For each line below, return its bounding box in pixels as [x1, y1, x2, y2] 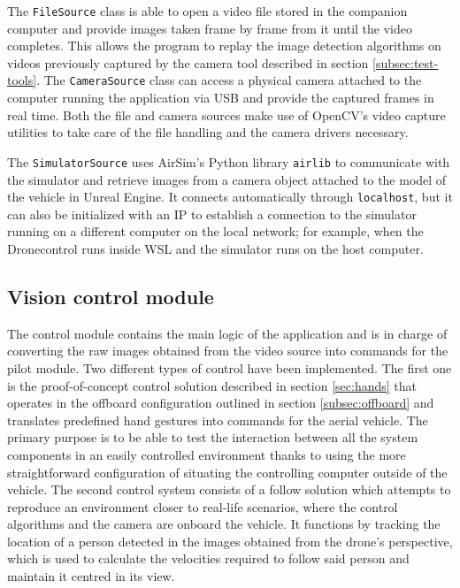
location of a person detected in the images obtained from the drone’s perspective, [7, 531, 453, 550]
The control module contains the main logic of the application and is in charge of [7, 324, 448, 342]
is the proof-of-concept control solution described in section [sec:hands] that [7, 376, 417, 394]
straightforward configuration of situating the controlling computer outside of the [7, 462, 448, 481]
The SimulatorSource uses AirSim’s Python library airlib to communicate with [7, 152, 450, 171]
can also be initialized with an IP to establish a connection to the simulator [7, 204, 417, 223]
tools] [7, 71, 37, 89]
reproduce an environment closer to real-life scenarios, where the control [7, 497, 398, 515]
